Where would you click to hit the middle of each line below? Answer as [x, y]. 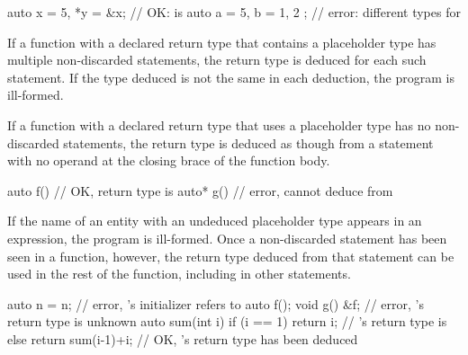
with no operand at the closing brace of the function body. [169, 160]
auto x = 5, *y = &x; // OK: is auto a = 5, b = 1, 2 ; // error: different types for [234, 12]
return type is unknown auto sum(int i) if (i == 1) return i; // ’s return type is [227, 321]
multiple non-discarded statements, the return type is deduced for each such [217, 60]
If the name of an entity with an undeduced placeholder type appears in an [215, 221]
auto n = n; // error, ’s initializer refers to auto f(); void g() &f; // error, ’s [216, 303]
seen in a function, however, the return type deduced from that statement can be [231, 256]
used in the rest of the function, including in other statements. [179, 274]
